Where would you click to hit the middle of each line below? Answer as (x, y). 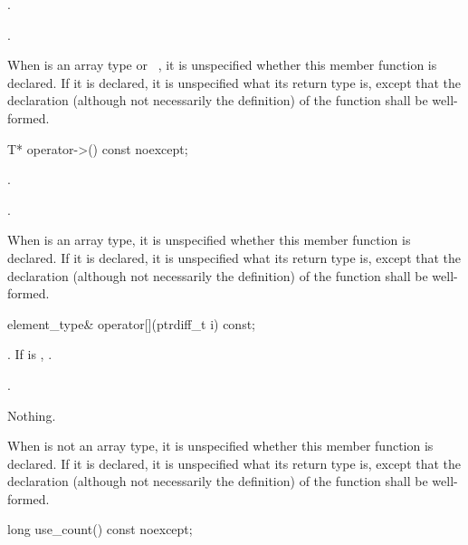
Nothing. (32, 415)
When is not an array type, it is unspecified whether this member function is (220, 446)
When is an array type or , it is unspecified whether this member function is (222, 65)
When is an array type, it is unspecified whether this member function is (209, 240)
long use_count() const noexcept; (100, 529)
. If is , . (30, 354)
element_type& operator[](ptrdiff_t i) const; (131, 323)
